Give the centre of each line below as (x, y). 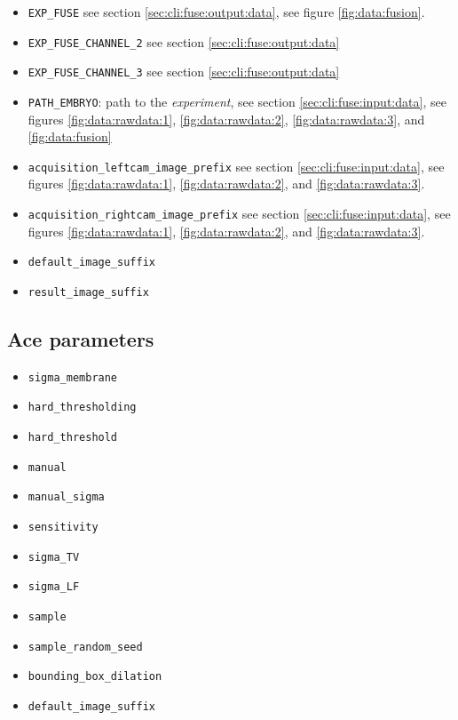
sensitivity (63, 528)
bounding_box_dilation (95, 677)
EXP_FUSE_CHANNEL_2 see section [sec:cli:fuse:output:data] (184, 41)
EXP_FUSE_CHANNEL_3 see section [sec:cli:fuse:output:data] (184, 72)
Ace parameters (81, 339)
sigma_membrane (73, 377)
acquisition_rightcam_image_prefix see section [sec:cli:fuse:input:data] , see (239, 214)
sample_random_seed (85, 647)
